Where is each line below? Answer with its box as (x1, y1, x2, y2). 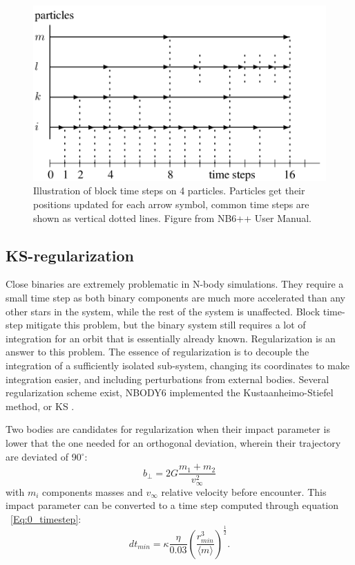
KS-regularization (6, 244, 135, 266)
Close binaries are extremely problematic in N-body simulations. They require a (6, 277, 344, 291)
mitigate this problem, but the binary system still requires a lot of (26, 317, 306, 332)
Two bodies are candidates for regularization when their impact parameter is (6, 422, 330, 436)
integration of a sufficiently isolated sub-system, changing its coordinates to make (6, 358, 349, 372)
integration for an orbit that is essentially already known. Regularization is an (6, 331, 336, 345)
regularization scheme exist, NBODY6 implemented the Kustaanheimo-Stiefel (6, 385, 334, 400)
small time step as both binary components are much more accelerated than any (6, 290, 345, 305)
